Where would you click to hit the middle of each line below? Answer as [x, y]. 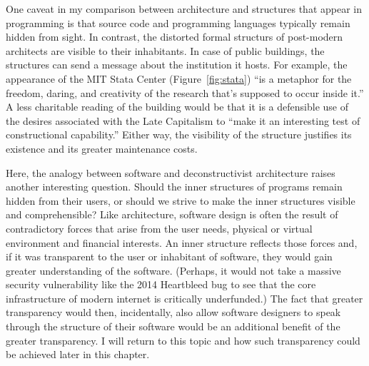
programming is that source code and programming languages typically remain [178, 22]
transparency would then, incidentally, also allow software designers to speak [173, 312]
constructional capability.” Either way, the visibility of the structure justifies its [179, 134]
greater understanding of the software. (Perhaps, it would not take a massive [173, 270]
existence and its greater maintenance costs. [102, 148]
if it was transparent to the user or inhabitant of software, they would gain [169, 256]
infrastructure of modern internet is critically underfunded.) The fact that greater [184, 298]
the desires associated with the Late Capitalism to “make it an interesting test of [183, 120]
